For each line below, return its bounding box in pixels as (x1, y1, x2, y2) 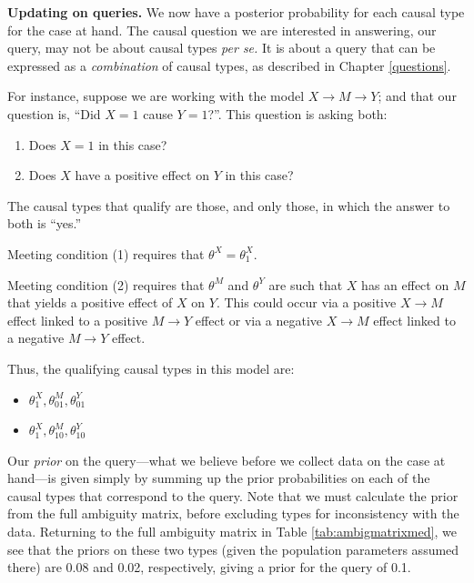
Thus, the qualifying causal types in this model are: (7, 358, 295, 377)
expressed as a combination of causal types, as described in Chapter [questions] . (7, 55, 451, 75)
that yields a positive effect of (7, 293, 173, 312)
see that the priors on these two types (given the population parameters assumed (7, 539, 459, 558)
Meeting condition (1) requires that (7, 244, 205, 263)
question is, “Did (7, 104, 101, 123)
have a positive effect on (75, 166, 209, 185)
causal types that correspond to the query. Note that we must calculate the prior (7, 486, 459, 505)
